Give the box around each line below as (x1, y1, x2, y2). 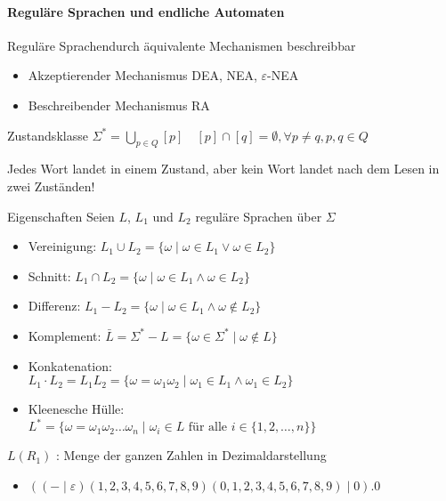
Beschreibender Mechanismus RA (28, 95, 210, 114)
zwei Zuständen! (7, 176, 95, 195)
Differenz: (28, 296, 81, 315)
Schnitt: (28, 266, 71, 285)
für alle (188, 421, 228, 434)
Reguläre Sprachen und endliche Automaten (7, 2, 285, 20)
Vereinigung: (28, 237, 97, 255)
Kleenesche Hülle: (28, 400, 125, 418)
